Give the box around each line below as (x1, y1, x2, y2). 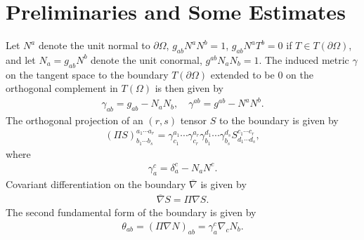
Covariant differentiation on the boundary (6, 177, 186, 192)
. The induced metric (259, 52, 349, 67)
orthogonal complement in (6, 81, 118, 95)
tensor (180, 113, 207, 128)
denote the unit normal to (38, 38, 150, 53)
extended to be (210, 67, 275, 81)
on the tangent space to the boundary (6, 67, 169, 81)
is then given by (155, 81, 223, 95)
